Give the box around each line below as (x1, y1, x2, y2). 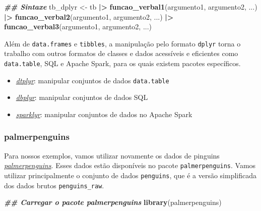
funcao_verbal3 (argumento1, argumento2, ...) (4, 21, 152, 32)
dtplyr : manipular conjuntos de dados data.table (16, 75, 169, 85)
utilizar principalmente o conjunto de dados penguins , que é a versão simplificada (4, 170, 256, 180)
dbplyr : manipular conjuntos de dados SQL (16, 92, 148, 102)
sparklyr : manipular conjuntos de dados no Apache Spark (16, 109, 192, 119)
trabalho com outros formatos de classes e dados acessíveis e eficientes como (4, 48, 238, 59)
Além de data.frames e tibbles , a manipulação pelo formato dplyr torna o (4, 38, 241, 48)
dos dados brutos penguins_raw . (4, 180, 104, 190)
